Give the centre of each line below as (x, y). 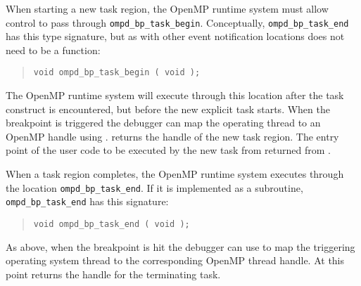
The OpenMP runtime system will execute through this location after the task (175, 95)
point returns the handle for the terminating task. (113, 274)
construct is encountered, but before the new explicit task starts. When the (168, 109)
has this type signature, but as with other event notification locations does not (175, 36)
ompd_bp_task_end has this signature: (87, 201)
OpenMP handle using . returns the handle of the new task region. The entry (172, 136)
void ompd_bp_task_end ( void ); (112, 224)
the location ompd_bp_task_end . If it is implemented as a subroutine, (154, 187)
